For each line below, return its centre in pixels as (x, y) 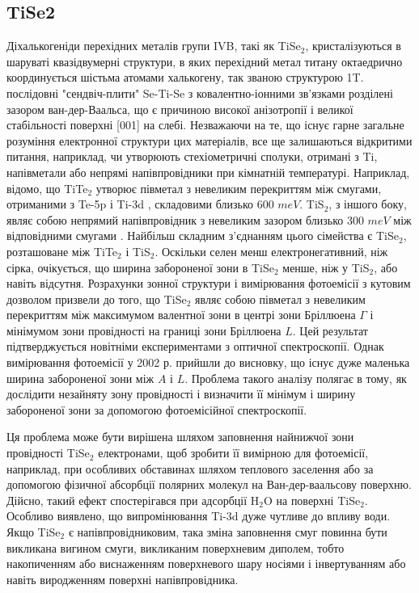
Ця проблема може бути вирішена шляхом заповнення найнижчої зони (180, 437)
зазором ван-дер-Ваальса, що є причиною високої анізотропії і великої (180, 109)
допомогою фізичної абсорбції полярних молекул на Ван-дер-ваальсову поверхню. (209, 484)
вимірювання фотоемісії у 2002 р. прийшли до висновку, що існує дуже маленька (208, 362)
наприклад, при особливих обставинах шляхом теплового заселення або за (190, 468)
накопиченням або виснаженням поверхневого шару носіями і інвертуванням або (206, 564)
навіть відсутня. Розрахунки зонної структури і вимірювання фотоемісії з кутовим (209, 283)
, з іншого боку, (368, 204)
